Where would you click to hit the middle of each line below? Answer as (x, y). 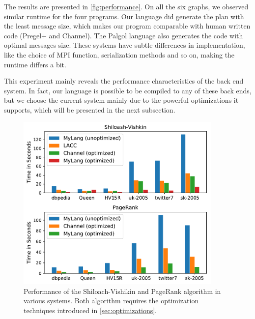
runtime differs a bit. (35, 64)
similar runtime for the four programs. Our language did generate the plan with (124, 16)
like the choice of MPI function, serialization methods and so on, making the (119, 54)
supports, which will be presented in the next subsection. (90, 109)
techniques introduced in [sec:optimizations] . (90, 310)
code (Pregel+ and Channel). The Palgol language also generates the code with (124, 35)
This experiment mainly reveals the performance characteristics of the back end (124, 81)
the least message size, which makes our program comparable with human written (127, 26)
